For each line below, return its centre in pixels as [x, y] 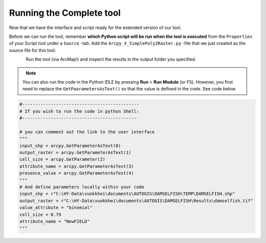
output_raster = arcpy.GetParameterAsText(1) [75, 152]
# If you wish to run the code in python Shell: [79, 111]
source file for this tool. [33, 50]
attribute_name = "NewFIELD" [55, 221]
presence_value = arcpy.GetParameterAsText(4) [77, 173]
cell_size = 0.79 [40, 214]
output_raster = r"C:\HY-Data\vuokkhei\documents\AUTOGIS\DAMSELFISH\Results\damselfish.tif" [136, 201]
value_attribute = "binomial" [56, 208]
